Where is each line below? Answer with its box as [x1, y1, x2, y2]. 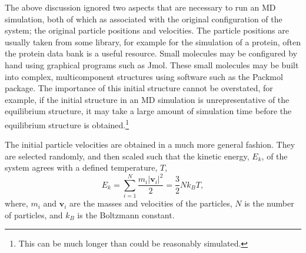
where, [5, 197, 28, 209]
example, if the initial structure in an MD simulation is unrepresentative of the [5, 93, 290, 105]
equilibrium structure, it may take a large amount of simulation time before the [5, 105, 292, 117]
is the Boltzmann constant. [77, 208, 175, 221]
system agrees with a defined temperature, [5, 161, 158, 174]
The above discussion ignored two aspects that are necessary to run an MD [5, 1, 276, 13]
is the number [244, 197, 294, 209]
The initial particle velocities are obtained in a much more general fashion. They [5, 138, 295, 151]
